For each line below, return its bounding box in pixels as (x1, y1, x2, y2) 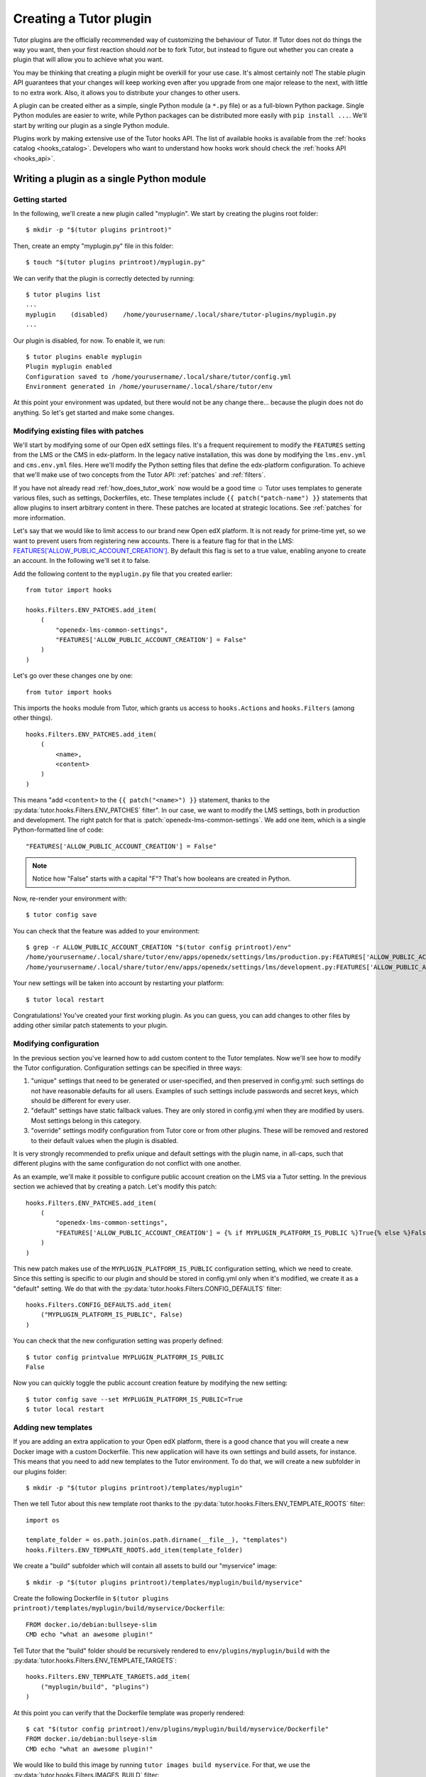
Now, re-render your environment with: (13, 894, 127, 903)
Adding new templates (13, 1422, 93, 1432)
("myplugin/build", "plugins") (40, 1682, 150, 1691)
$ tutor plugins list (26, 290, 101, 299)
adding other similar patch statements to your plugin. (13, 1021, 168, 1030)
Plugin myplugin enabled (26, 363, 112, 371)
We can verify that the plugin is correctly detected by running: (13, 274, 195, 282)
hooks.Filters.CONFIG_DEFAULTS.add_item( (26, 1301, 172, 1309)
